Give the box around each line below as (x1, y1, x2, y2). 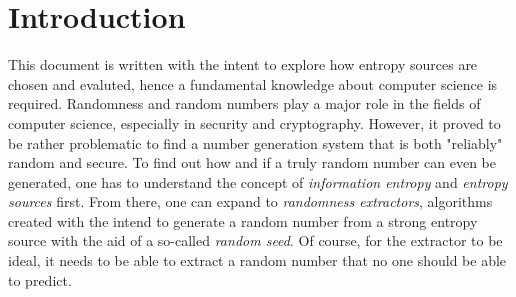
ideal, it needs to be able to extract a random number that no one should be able (8, 250, 507, 271)
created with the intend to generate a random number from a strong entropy (8, 210, 478, 231)
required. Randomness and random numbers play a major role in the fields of (8, 93, 481, 114)
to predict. (8, 269, 72, 290)
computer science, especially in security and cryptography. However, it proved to (8, 112, 501, 133)
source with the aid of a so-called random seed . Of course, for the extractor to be (8, 230, 503, 251)
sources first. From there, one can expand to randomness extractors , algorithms (8, 191, 493, 212)
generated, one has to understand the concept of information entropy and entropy (8, 171, 508, 192)
